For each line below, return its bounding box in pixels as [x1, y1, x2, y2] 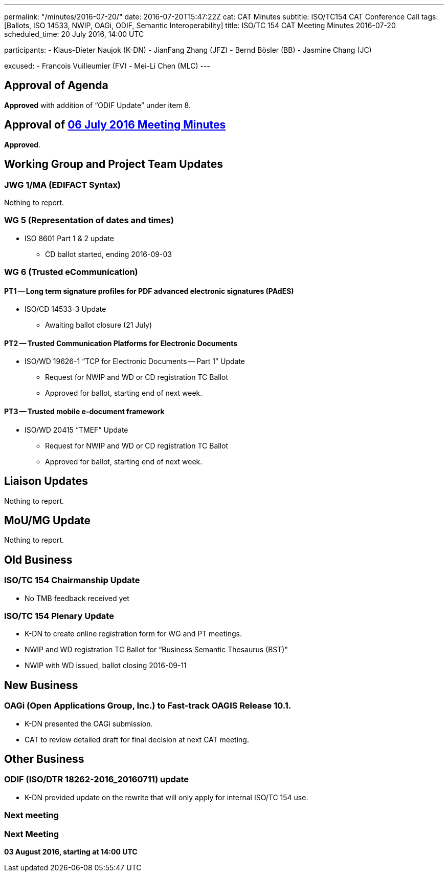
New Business [4, 678, 78, 692]
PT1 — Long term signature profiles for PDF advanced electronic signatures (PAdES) [4, 286, 294, 295]
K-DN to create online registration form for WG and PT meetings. [25, 629, 242, 638]
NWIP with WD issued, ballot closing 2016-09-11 [25, 661, 187, 670]
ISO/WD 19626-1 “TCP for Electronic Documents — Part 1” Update [25, 357, 245, 366]
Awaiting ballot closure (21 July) [45, 321, 152, 330]
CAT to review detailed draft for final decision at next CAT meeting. [25, 735, 249, 744]
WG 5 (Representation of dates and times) [4, 215, 174, 226]
